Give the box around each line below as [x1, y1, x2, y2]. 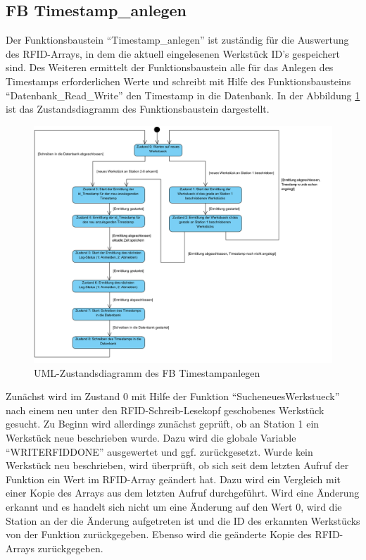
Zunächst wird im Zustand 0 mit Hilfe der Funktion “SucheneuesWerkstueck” [6, 389, 340, 404]
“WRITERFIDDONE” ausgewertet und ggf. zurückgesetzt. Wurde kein [6, 444, 313, 459]
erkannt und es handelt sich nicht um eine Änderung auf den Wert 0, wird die [6, 499, 342, 514]
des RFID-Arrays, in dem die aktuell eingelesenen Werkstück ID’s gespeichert [6, 46, 341, 61]
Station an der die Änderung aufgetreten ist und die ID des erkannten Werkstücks [6, 513, 360, 528]
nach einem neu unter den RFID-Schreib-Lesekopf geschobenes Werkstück [6, 402, 324, 417]
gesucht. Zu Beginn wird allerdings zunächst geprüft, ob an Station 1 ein [6, 416, 320, 431]
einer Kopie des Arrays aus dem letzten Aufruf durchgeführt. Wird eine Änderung [6, 485, 360, 500]
